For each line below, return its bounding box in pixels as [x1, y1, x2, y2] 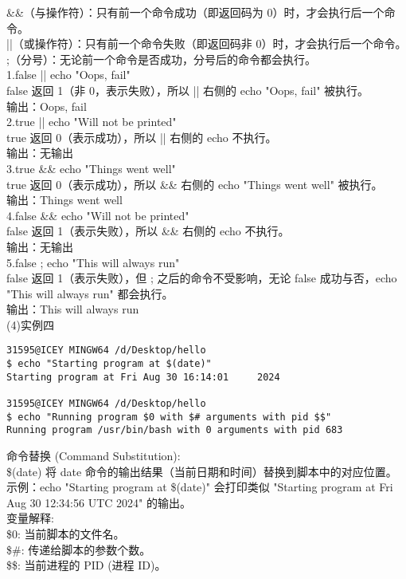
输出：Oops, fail [6, 97, 87, 114]
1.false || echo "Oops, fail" [6, 66, 131, 83]
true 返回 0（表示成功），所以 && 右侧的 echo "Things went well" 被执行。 [6, 175, 383, 192]
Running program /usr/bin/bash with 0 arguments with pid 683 [6, 424, 343, 436]
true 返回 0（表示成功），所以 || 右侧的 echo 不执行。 [6, 128, 277, 145]
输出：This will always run [6, 301, 139, 317]
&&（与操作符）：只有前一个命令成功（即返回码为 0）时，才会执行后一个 [6, 4, 385, 20]
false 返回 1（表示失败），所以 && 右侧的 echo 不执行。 [6, 223, 290, 239]
